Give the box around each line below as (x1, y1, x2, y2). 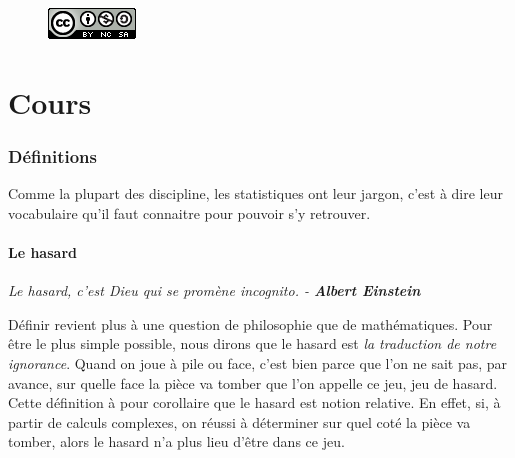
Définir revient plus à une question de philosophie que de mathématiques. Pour (8, 313, 493, 334)
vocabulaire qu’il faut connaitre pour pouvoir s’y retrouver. (8, 202, 371, 223)
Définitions (8, 143, 97, 168)
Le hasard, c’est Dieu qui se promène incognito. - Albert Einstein (8, 280, 421, 301)
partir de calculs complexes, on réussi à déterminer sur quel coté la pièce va (8, 411, 471, 432)
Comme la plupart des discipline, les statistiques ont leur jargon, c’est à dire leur (8, 183, 503, 204)
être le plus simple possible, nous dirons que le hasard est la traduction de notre (8, 333, 497, 354)
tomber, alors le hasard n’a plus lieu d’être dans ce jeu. (8, 431, 345, 452)
